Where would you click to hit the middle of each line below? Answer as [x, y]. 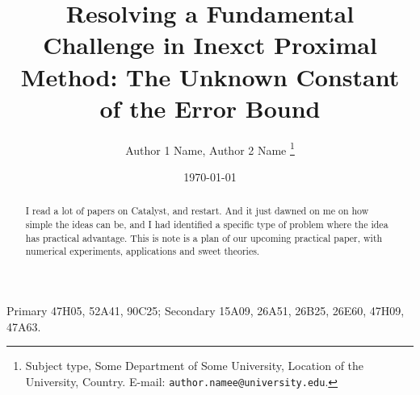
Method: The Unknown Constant [210, 76]
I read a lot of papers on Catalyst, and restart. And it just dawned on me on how [197, 211]
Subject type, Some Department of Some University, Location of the [195, 366]
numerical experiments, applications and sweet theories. [143, 251]
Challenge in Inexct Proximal [210, 45]
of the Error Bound [210, 108]
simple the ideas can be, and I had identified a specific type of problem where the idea [207, 224]
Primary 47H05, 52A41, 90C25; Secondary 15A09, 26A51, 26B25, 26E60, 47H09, [206, 310]
